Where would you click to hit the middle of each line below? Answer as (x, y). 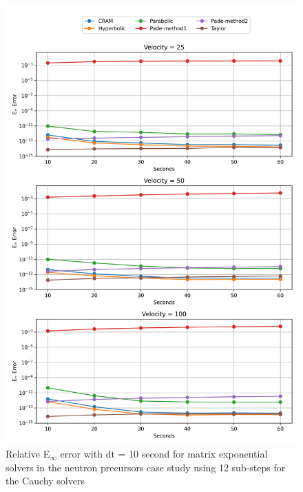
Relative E (28, 454)
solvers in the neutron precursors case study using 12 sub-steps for (146, 467)
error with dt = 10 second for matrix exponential (164, 454)
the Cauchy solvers (45, 481)
